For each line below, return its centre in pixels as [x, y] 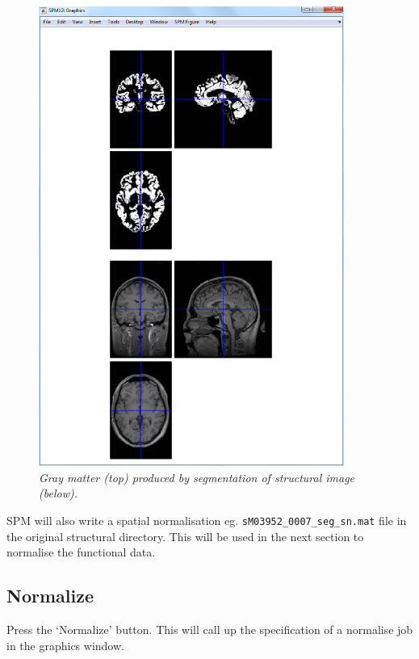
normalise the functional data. [81, 552]
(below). [58, 493]
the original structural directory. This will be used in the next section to [185, 536]
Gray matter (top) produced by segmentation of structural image [197, 477]
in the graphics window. [65, 645]
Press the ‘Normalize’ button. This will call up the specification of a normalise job [210, 629]
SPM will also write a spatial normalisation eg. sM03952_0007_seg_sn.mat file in [207, 520]
